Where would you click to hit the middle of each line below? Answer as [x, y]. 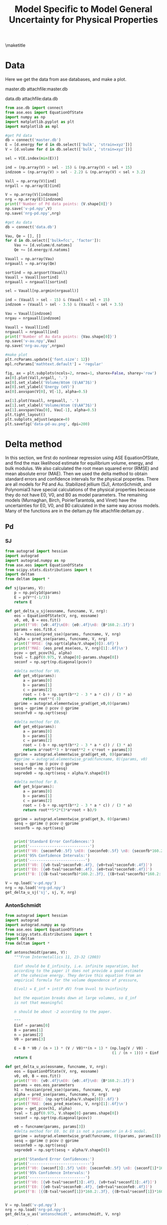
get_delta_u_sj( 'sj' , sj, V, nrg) [41, 892]
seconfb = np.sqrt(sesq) [40, 828]
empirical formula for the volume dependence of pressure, [77, 980]
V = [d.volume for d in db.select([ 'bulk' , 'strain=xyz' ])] [69, 149]
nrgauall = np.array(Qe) [31, 263]
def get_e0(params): [35, 726]
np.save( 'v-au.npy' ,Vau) [31, 341]
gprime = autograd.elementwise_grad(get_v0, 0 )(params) [72, 704]
